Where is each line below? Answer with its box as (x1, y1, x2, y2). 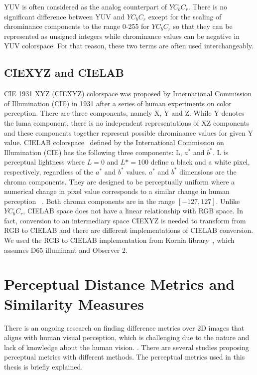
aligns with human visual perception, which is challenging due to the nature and (4, 332, 250, 343)
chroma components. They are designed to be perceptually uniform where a (4, 176, 235, 187)
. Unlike (216, 195, 240, 206)
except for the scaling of (148, 11, 222, 21)
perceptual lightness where (4, 157, 85, 167)
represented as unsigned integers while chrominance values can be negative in (4, 30, 240, 41)
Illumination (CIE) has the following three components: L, (4, 147, 182, 157)
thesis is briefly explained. (4, 361, 83, 372)
